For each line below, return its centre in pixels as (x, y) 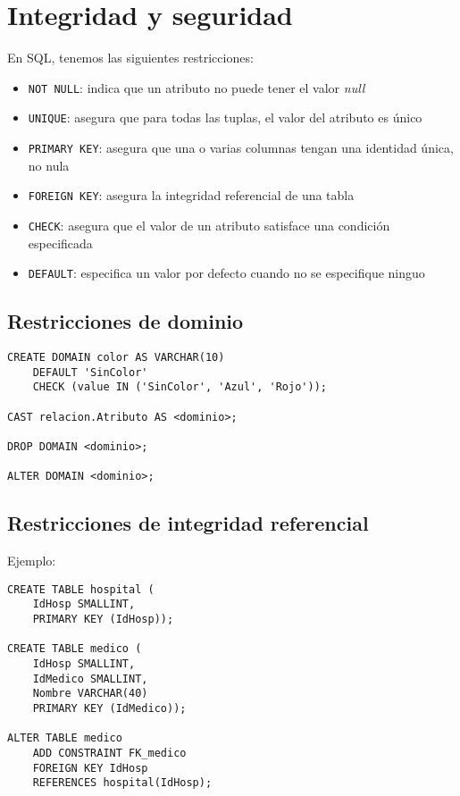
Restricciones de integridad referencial (188, 523)
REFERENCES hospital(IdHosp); (122, 783)
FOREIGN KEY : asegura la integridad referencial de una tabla (191, 195)
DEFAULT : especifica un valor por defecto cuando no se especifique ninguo (226, 273)
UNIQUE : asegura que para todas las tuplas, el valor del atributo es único (225, 117)
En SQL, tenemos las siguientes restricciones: (130, 58)
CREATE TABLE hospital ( (81, 589)
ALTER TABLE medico (65, 738)
